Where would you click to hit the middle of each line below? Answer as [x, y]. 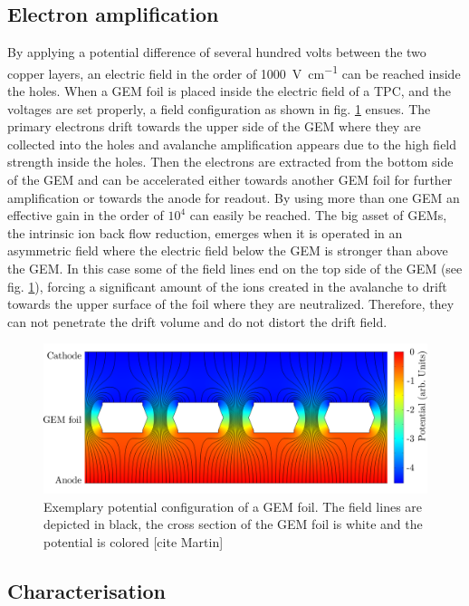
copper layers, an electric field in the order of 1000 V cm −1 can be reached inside [234, 72]
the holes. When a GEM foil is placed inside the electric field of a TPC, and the [229, 91]
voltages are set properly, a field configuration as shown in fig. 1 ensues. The [219, 108]
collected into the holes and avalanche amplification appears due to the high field [232, 144]
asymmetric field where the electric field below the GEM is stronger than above [228, 250]
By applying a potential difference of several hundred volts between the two [217, 52]
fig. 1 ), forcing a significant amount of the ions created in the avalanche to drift [227, 286]
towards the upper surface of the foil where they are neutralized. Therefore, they [231, 304]
